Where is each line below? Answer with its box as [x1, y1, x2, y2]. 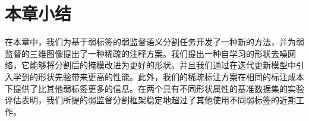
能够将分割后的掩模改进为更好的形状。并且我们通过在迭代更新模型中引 [29, 59, 304, 71]
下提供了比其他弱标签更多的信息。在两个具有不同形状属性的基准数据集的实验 [5, 82, 304, 94]
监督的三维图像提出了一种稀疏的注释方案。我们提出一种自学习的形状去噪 [5, 47, 288, 59]
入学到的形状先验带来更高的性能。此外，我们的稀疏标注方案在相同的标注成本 [5, 70, 304, 82]
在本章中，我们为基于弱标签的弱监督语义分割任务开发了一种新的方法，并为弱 [5, 36, 304, 48]
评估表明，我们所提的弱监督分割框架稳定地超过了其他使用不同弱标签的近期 [5, 94, 296, 106]
